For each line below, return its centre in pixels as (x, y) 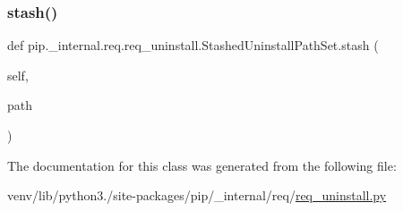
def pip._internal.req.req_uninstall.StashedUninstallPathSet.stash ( (193, 45)
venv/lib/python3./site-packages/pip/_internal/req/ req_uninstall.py (197, 195)
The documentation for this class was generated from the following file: (202, 165)
